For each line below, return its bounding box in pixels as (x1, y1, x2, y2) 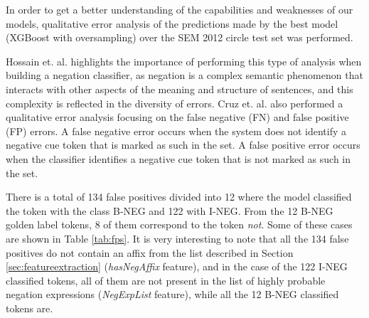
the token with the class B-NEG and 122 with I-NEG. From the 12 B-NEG (6, 203, 333, 218)
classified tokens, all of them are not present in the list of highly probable (6, 272, 326, 287)
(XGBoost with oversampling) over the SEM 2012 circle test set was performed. (6, 30, 353, 45)
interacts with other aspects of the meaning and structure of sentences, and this (6, 81, 353, 96)
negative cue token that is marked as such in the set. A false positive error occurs (6, 137, 360, 152)
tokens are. (6, 300, 53, 315)
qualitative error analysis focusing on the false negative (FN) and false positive (6, 110, 349, 124)
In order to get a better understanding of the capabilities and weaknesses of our (6, 2, 353, 16)
